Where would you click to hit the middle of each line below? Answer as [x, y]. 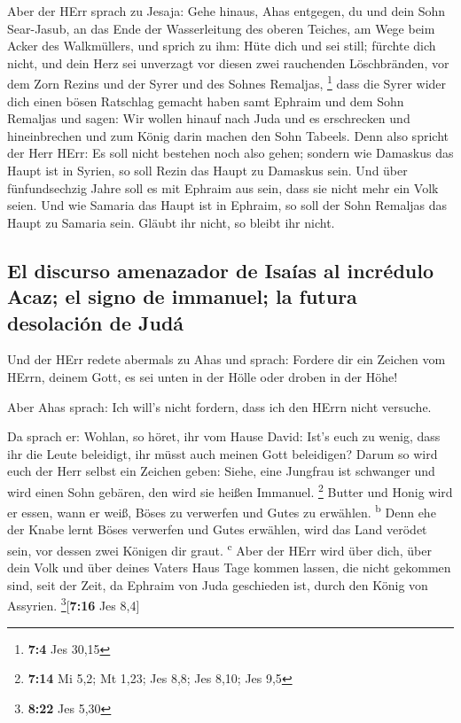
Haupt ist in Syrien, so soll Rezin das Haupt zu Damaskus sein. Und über [207, 170]
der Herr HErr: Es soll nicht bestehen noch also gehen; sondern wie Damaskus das [230, 153]
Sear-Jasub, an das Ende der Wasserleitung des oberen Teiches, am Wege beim [221, 28]
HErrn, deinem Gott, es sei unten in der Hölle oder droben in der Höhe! [203, 376]
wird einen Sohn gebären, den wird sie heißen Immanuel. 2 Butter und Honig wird [230, 490]
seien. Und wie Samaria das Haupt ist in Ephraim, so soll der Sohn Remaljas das [227, 205]
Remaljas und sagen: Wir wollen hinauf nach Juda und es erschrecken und [209, 118]
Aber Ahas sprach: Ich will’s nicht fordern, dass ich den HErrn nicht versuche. [219, 406]
